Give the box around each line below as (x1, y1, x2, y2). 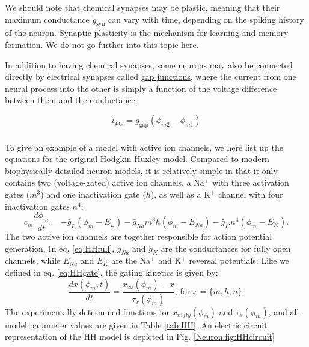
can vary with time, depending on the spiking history (108, 13, 304, 25)
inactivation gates (5, 199, 70, 212)
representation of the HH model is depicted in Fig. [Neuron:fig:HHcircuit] (5, 330, 275, 343)
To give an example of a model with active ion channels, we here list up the (5, 140, 283, 153)
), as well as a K (150, 188, 211, 201)
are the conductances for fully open (161, 241, 291, 254)
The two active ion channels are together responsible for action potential (5, 230, 272, 243)
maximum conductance (5, 13, 90, 25)
